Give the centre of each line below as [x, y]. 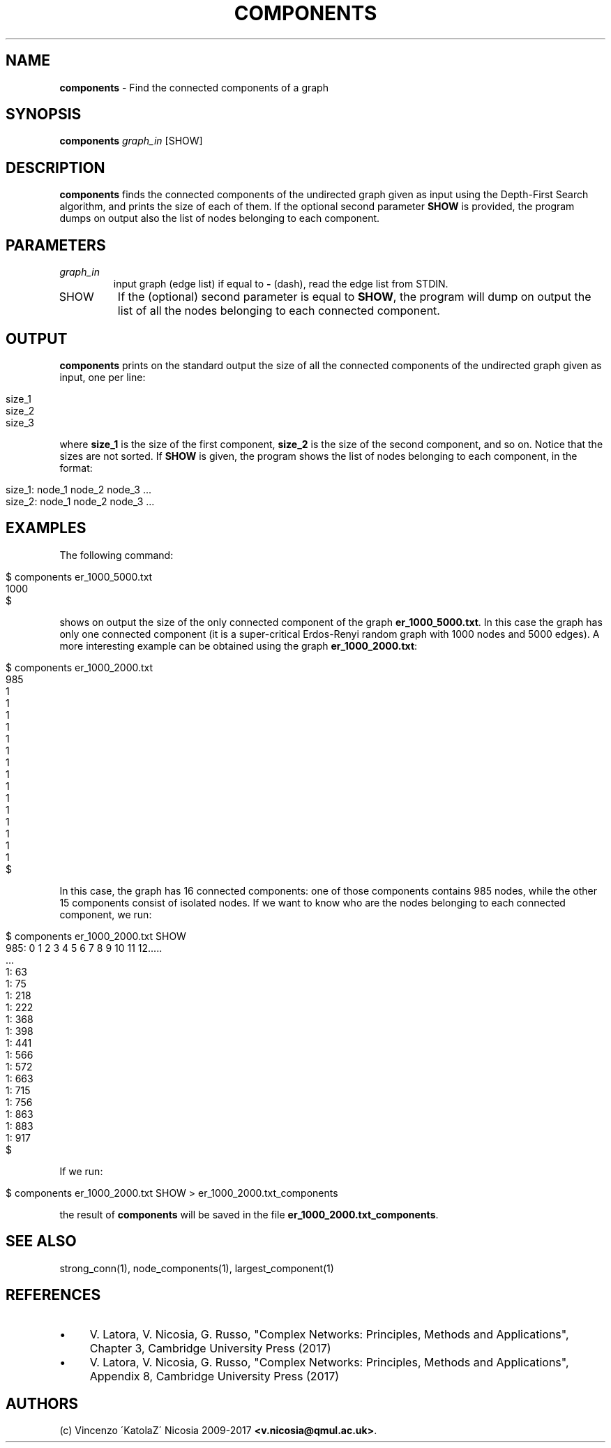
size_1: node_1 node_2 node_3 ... [79, 489]
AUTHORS [42, 1403]
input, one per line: [103, 377]
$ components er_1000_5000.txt [79, 576]
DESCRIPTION [55, 167]
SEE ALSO [41, 1241]
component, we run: [106, 914]
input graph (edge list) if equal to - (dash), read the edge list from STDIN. [281, 284]
